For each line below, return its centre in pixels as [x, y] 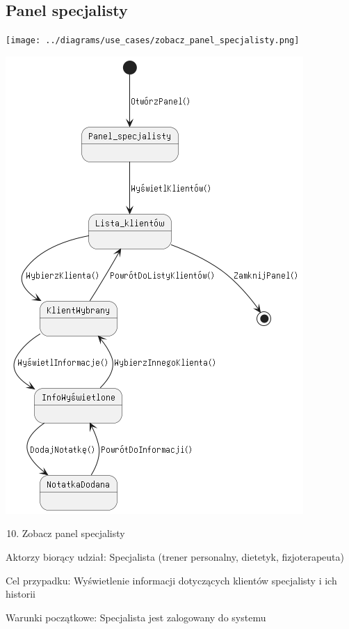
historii [21, 594]
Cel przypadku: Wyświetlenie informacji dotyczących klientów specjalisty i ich [171, 580]
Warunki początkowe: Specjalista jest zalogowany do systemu [136, 617]
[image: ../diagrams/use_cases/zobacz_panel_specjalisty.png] [153, 41]
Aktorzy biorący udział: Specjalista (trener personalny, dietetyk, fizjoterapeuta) [175, 557]
